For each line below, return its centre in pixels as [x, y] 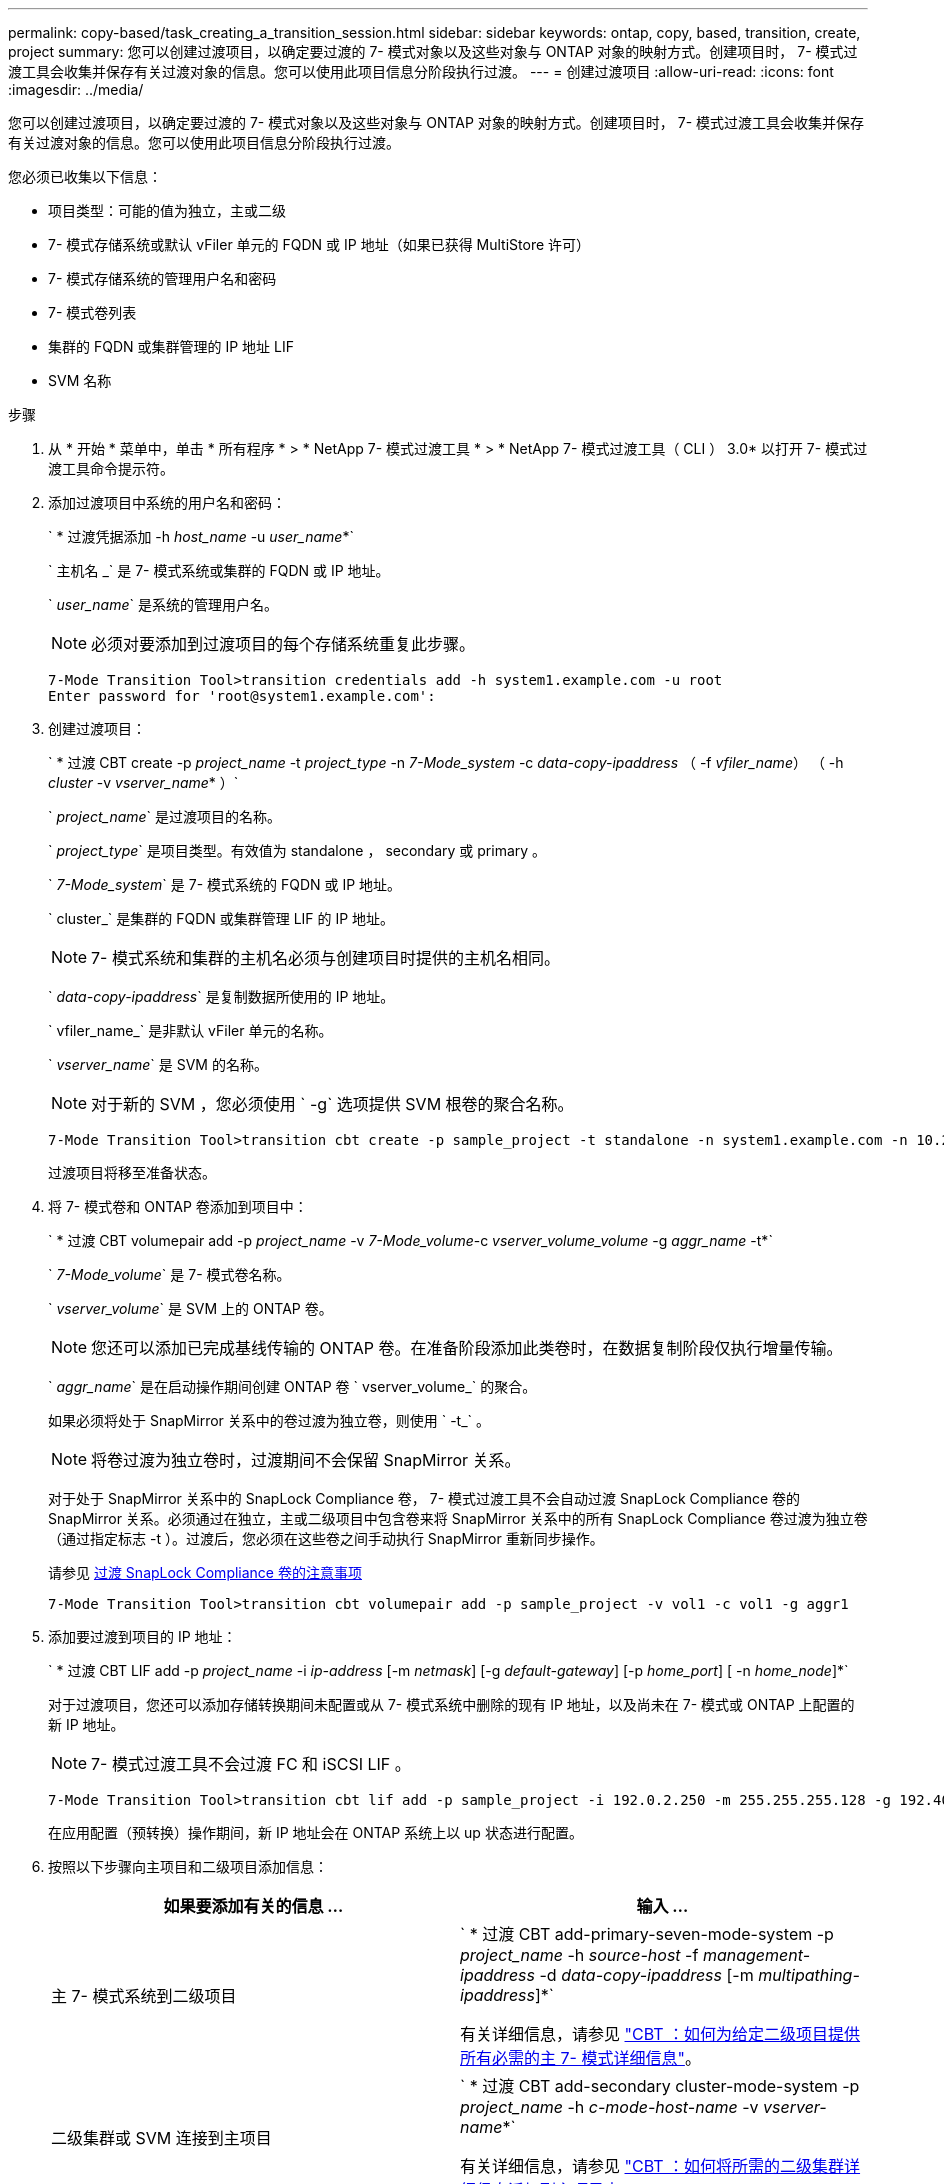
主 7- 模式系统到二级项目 [144, 1996]
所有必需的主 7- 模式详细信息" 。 [580, 2058]
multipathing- [809, 1975]
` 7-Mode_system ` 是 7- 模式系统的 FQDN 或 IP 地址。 [225, 884]
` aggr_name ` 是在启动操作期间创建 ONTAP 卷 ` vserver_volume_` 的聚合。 [292, 1386]
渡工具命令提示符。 [111, 468]
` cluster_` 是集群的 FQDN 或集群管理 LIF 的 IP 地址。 [221, 918]
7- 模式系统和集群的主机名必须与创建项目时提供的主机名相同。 [325, 958]
